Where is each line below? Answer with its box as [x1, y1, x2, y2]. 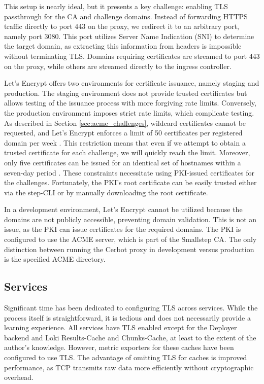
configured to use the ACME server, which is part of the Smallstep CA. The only [4, 234, 257, 245]
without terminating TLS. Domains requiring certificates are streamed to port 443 [4, 50, 260, 61]
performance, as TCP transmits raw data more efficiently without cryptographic [4, 362, 254, 372]
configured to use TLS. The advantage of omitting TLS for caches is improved [4, 352, 247, 363]
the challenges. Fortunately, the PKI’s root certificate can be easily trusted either [4, 177, 257, 188]
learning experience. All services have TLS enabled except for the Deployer [4, 322, 237, 333]
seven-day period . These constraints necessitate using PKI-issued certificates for [4, 167, 255, 178]
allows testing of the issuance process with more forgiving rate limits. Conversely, [4, 97, 256, 108]
